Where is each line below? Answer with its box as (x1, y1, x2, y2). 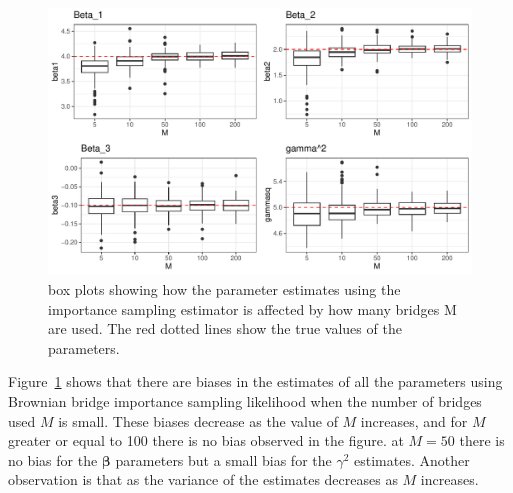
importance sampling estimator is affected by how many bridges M (48, 298, 457, 319)
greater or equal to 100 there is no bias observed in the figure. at (8, 430, 404, 451)
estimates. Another (354, 449, 470, 470)
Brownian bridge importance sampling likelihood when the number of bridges (8, 391, 482, 412)
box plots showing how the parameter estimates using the (48, 279, 401, 300)
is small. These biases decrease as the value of (58, 410, 338, 431)
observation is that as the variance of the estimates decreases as (8, 469, 398, 490)
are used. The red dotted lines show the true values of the (48, 318, 402, 339)
